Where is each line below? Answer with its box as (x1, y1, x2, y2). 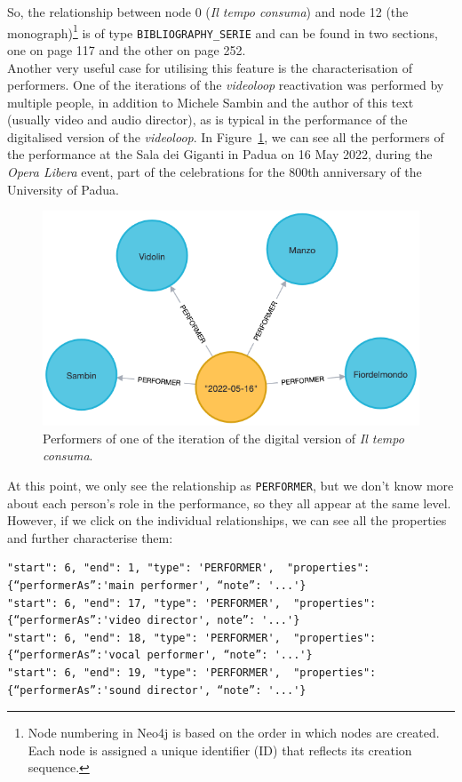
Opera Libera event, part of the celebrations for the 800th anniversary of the (7, 163, 422, 181)
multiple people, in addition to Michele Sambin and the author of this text (7, 92, 414, 111)
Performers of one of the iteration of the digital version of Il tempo (43, 428, 404, 447)
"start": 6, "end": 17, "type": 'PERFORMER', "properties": (7, 596, 377, 610)
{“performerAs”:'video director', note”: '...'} (7, 614, 300, 627)
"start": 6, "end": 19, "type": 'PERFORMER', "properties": (7, 666, 377, 680)
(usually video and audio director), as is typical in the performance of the (7, 110, 408, 129)
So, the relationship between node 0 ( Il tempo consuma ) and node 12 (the (7, 3, 409, 20)
